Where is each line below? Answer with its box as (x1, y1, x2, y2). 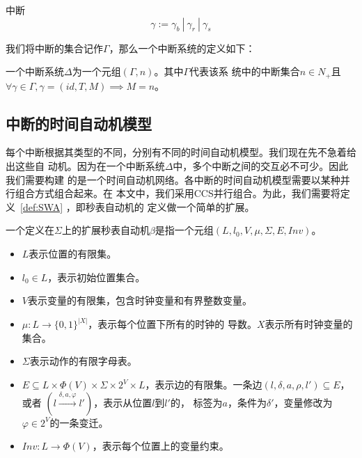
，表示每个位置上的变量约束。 (92, 439, 229, 453)
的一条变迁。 (49, 415, 109, 429)
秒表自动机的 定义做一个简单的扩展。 (85, 199, 255, 214)
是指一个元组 (155, 223, 214, 237)
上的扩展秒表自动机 (61, 223, 150, 237)
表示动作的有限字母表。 (29, 354, 137, 368)
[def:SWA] (20, 199, 63, 214)
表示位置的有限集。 (29, 246, 117, 260)
